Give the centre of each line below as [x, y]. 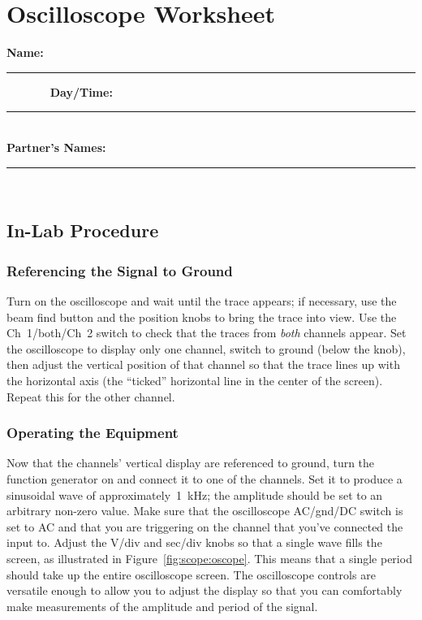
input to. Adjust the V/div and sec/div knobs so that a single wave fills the [194, 542]
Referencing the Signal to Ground [120, 270]
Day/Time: [81, 91]
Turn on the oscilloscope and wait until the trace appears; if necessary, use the [202, 301]
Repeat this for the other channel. [91, 396]
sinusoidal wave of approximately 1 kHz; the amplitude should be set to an [195, 494]
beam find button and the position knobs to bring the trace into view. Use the [202, 317]
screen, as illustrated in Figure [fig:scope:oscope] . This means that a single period [209, 559]
